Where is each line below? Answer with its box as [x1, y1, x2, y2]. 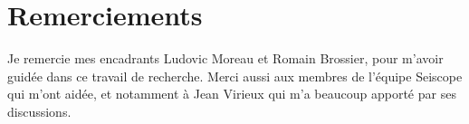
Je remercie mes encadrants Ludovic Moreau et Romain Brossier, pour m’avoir [7, 49, 444, 68]
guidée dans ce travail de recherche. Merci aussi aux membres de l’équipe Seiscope [7, 66, 463, 85]
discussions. [7, 101, 72, 120]
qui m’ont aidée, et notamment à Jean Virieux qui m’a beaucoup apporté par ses [7, 84, 456, 103]
